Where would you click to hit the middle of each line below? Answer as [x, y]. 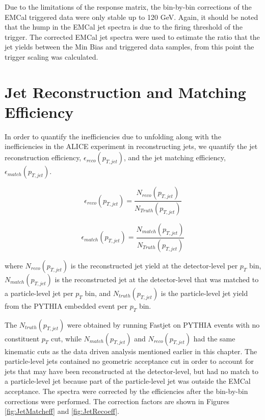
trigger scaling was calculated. [51, 56]
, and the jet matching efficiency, [175, 157]
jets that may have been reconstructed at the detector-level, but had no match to [132, 371]
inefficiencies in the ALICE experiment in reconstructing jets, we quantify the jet [131, 146]
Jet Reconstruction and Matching [125, 92]
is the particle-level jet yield [204, 293]
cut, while [66, 338]
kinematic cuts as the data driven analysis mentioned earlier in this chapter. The [131, 351]
